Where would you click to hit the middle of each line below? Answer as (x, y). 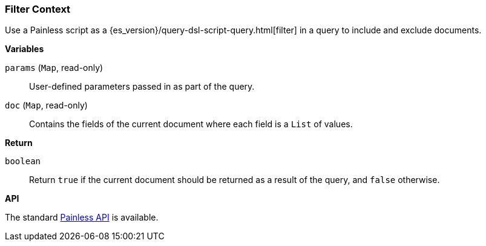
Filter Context (38, 9)
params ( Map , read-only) (54, 68)
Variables (25, 49)
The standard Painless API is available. (82, 218)
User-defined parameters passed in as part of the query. (142, 87)
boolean (23, 161)
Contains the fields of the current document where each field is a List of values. (191, 124)
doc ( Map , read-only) (46, 105)
